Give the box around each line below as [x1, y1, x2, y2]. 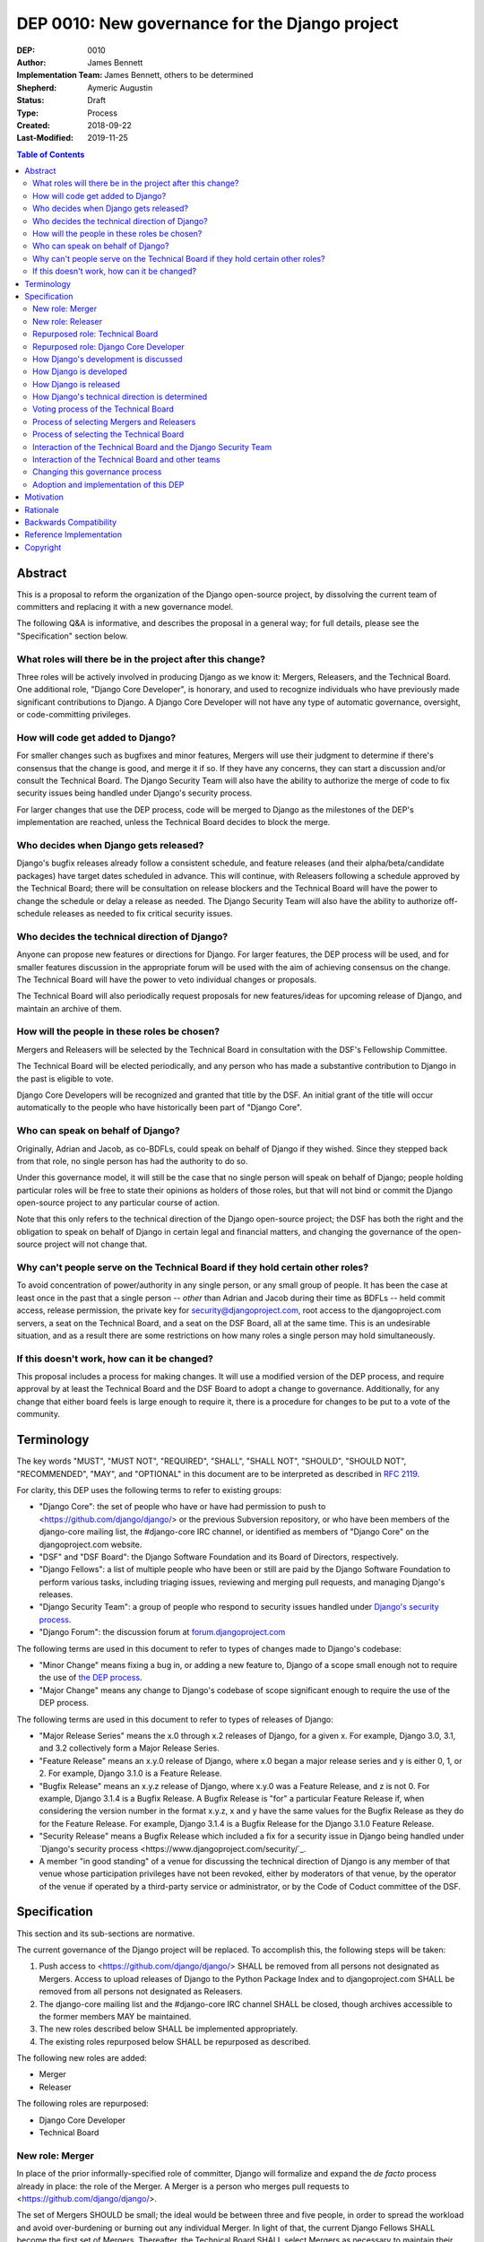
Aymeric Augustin [87, 82, 153, 93]
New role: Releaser [32, 316, 103, 326]
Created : [16, 119, 51, 130]
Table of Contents [16, 149, 85, 160]
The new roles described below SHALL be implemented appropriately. [39, 2023, 298, 2035]
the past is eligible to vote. [16, 1073, 114, 1084]
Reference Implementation [24, 529, 123, 540]
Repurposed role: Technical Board [32, 328, 159, 340]
